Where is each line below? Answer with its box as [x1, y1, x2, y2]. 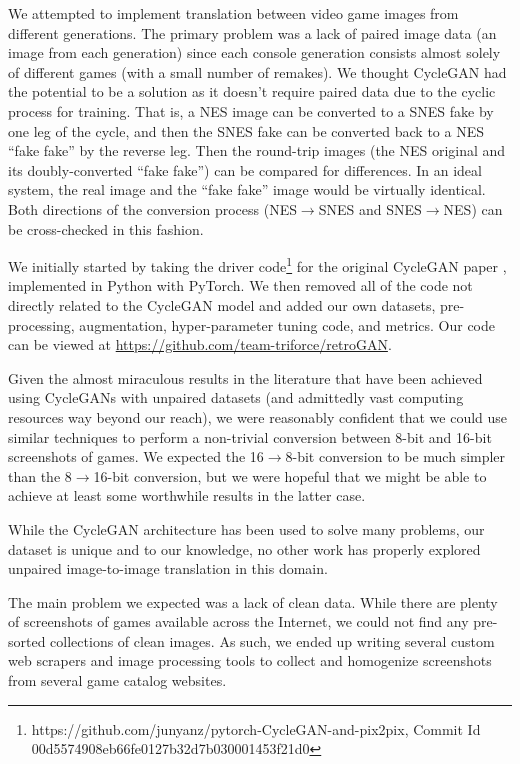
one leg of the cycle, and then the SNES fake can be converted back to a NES [8, 120, 485, 141]
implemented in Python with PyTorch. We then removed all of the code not [8, 275, 473, 296]
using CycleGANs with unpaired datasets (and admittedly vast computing [8, 387, 464, 408]
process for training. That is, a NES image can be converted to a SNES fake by [8, 100, 494, 121]
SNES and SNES [318, 198, 422, 219]
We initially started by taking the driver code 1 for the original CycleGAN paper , [8, 253, 507, 276]
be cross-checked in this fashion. [8, 218, 204, 239]
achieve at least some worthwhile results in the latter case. [8, 485, 366, 506]
